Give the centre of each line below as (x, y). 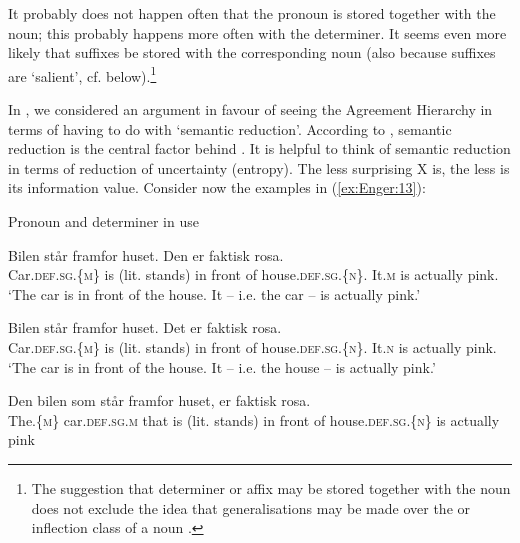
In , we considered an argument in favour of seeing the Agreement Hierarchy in (250, 109)
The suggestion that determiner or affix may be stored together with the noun (271, 487)
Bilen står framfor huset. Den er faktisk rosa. (146, 254)
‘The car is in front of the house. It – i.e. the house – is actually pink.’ (222, 366)
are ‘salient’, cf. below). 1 (82, 74)
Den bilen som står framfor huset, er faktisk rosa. (159, 400)
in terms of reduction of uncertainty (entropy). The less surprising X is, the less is (259, 167)
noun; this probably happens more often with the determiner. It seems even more (257, 32)
